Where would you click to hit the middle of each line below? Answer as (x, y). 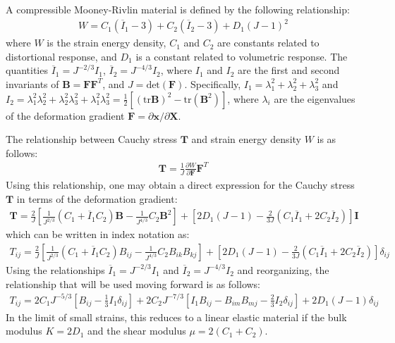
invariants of (32, 83)
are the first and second (289, 70)
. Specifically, (213, 83)
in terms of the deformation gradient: (97, 198)
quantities (27, 70)
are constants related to (268, 43)
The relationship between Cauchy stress (92, 139)
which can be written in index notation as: (98, 234)
